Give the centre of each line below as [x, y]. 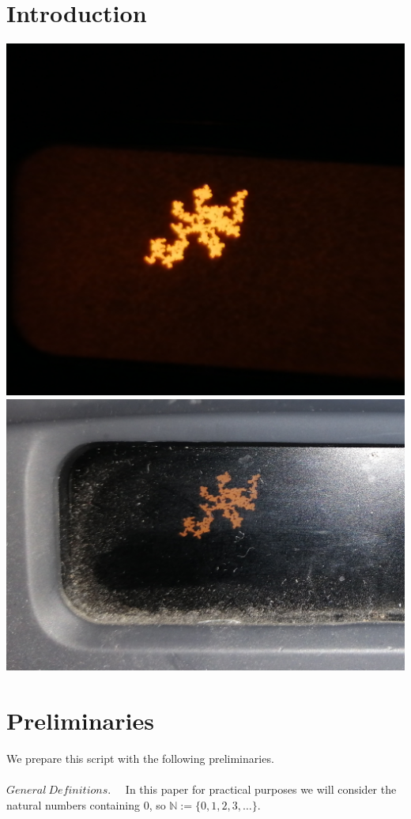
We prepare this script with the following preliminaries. [140, 758]
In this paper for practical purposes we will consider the [261, 789]
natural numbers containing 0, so [86, 804]
